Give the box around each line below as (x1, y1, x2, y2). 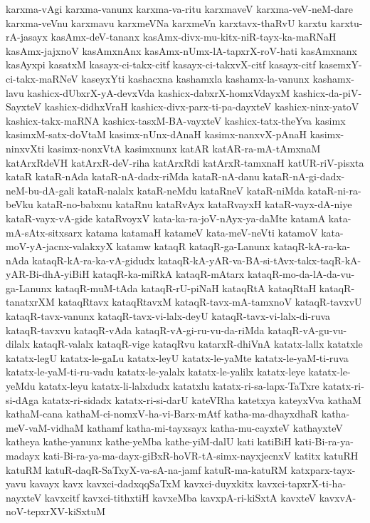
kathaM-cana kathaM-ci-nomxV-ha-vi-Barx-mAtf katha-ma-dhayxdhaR (6, 406, 319, 421)
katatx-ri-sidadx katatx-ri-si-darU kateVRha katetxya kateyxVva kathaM (42, 392, 361, 407)
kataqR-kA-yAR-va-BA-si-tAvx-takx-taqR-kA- (158, 252, 361, 267)
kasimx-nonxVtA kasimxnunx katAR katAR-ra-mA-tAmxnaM (47, 140, 321, 155)
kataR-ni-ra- (307, 182, 361, 197)
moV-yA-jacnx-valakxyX (6, 239, 113, 254)
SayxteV (6, 99, 42, 114)
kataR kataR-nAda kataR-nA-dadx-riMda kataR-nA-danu (6, 169, 260, 184)
